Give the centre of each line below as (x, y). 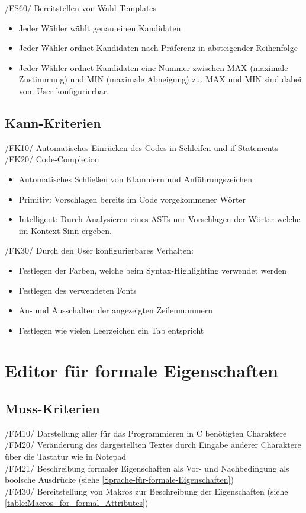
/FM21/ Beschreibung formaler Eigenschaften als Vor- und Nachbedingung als (147, 468)
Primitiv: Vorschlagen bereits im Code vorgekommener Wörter (132, 199)
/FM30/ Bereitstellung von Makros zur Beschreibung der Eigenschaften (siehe (146, 491)
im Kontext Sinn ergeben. (65, 230)
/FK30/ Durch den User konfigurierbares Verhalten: (99, 250)
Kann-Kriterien (53, 122)
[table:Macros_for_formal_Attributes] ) (77, 503)
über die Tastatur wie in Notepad (66, 456)
